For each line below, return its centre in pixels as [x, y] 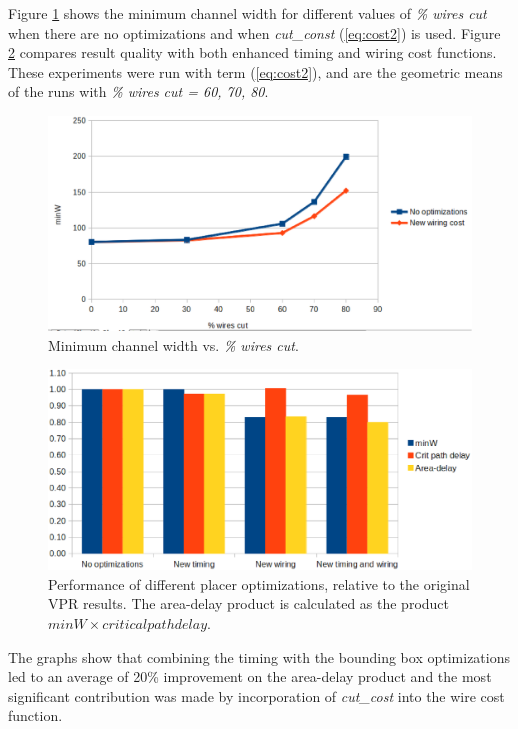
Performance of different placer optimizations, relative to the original [259, 583]
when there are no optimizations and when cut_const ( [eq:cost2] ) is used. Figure [254, 32]
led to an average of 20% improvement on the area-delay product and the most [250, 676]
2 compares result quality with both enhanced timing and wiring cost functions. [252, 52]
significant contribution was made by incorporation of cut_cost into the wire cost [256, 695]
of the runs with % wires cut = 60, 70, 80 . [138, 91]
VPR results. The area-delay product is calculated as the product [249, 603]
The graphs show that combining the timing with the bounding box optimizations [259, 656]
